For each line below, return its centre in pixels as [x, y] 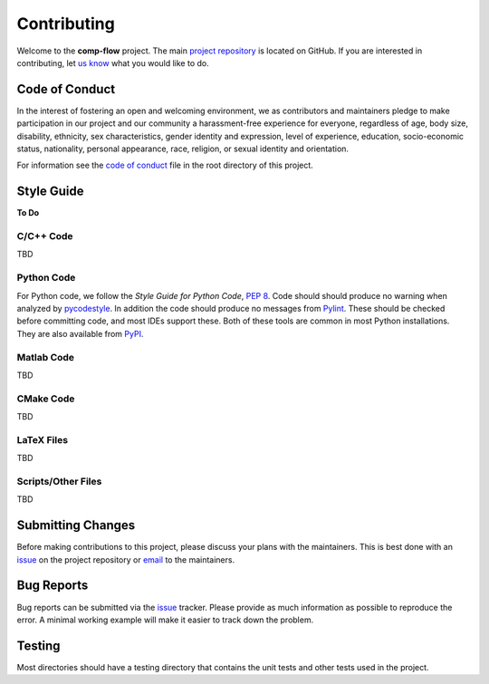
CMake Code [46, 399]
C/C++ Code [45, 236]
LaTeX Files [42, 439]
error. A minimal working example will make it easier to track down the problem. [165, 620]
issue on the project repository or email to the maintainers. [126, 559]
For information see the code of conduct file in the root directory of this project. [165, 165]
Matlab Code [46, 357]
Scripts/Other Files [59, 481]
